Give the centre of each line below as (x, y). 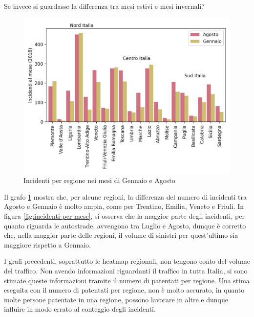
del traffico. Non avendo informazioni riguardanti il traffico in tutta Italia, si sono (126, 270)
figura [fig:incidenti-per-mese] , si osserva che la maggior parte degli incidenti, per (124, 215)
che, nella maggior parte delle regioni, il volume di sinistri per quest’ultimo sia (121, 235)
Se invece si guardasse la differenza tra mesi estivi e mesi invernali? (104, 6)
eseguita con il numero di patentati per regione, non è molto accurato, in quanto (124, 290)
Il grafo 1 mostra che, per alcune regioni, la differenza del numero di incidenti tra (125, 196)
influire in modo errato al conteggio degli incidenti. (80, 309)
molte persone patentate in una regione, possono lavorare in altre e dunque (116, 299)
